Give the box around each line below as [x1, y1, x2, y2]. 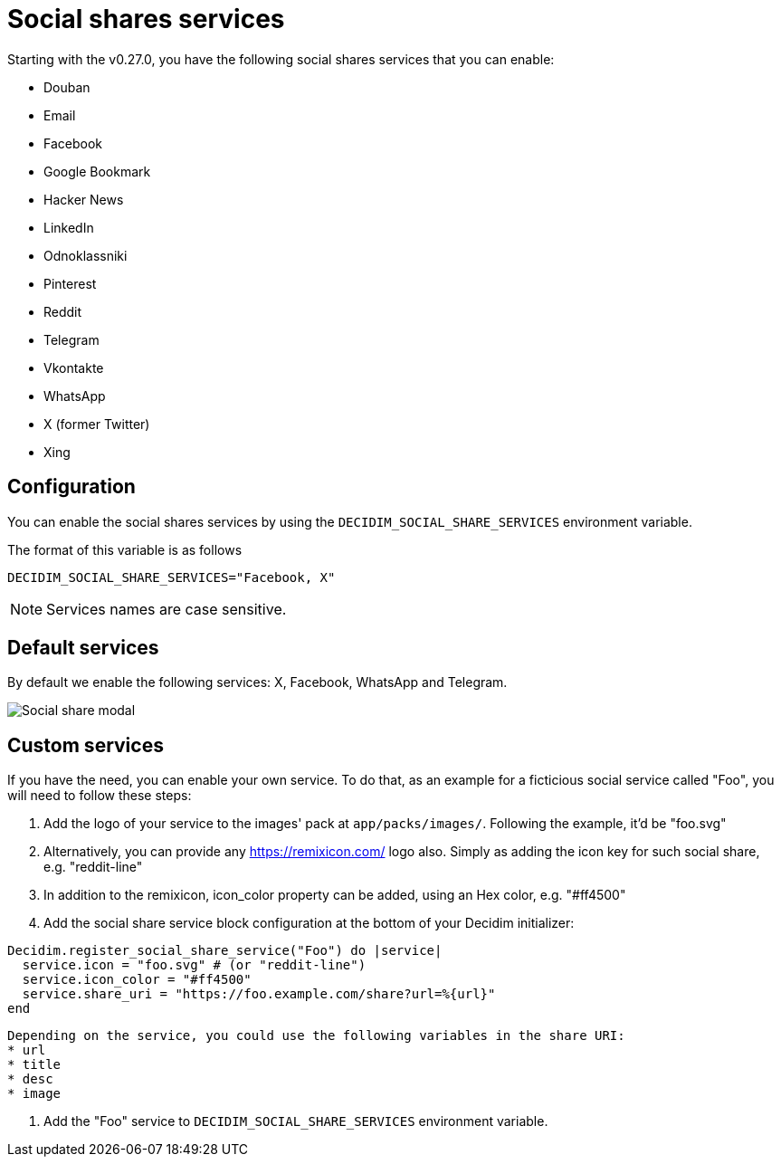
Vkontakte [43, 359, 104, 376]
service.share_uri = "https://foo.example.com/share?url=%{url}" [22, 987, 496, 1002]
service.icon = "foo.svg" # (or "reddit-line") [22, 958, 367, 973]
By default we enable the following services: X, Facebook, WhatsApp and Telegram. [7, 674, 508, 691]
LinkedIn [43, 219, 94, 235]
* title [7, 1057, 62, 1073]
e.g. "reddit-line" [43, 859, 143, 875]
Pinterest [43, 275, 97, 291]
